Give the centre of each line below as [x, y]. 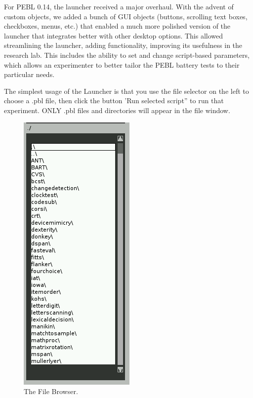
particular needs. [29, 74]
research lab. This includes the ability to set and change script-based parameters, [127, 55]
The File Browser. [51, 391]
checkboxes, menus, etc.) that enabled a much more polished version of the [117, 26]
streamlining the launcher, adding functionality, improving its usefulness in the [123, 45]
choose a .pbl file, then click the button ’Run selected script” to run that [114, 100]
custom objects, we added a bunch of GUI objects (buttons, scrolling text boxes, [126, 16]
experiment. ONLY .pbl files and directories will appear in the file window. [117, 110]
